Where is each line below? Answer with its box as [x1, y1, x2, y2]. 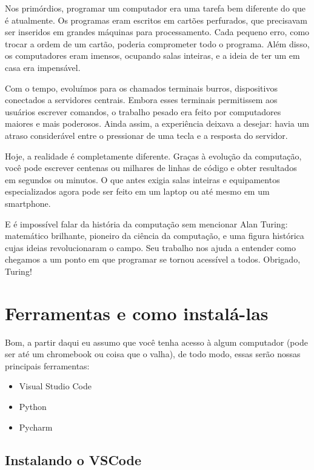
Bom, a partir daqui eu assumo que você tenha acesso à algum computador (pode [5, 335, 308, 348]
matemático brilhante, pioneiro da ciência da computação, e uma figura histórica [5, 229, 304, 242]
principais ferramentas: [5, 359, 90, 372]
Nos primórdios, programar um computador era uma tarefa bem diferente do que [5, 2, 306, 14]
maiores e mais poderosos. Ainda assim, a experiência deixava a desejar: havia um [5, 117, 309, 130]
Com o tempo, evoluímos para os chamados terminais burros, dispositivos [5, 81, 278, 94]
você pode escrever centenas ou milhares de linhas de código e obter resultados [5, 161, 297, 174]
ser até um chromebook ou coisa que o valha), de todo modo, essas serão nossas [5, 347, 301, 360]
